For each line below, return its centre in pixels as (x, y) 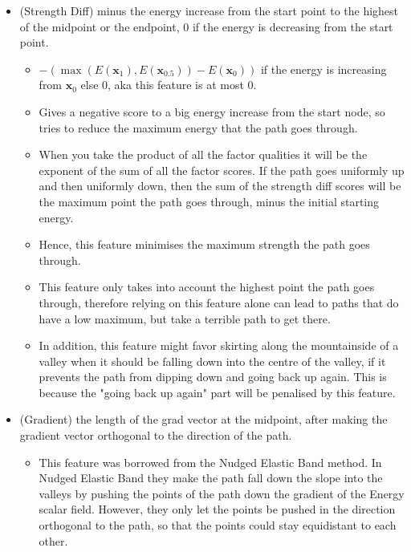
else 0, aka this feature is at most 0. (169, 85)
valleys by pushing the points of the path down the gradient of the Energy (222, 493)
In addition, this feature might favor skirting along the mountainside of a (219, 345)
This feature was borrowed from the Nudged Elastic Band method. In (210, 462)
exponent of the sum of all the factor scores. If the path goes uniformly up (222, 170)
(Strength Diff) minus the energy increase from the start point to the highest (209, 10)
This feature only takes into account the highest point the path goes (207, 287)
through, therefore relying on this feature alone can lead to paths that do (219, 302)
